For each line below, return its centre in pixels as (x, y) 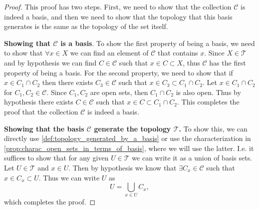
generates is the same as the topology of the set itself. (86, 26)
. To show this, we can (213, 128)
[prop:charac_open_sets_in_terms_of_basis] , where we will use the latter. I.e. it (129, 148)
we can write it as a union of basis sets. (192, 158)
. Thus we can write (69, 177)
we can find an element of (109, 53)
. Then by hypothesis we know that (123, 167)
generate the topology (132, 128)
